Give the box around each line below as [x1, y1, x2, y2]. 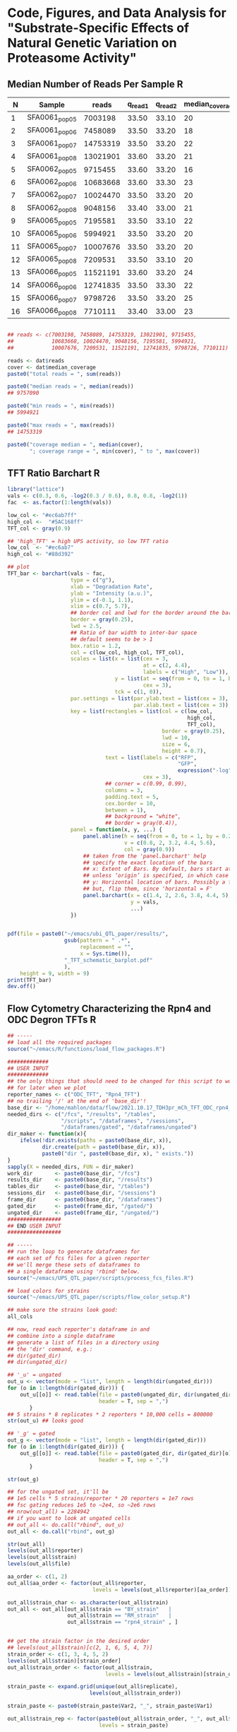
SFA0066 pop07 [27, 292, 78, 304]
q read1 [127, 99, 150, 110]
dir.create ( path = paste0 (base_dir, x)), [42, 1144, 166, 1151]
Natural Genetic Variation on [7, 35, 178, 51]
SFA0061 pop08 [27, 150, 78, 162]
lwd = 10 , [162, 734, 191, 741]
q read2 [155, 99, 178, 110]
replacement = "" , [80, 944, 134, 951]
